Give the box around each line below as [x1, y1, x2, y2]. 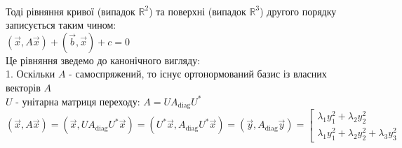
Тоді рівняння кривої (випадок [6, 3, 135, 18]
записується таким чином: [6, 17, 116, 32]
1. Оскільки [6, 66, 55, 81]
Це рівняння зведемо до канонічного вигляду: [6, 52, 201, 67]
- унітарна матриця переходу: [15, 94, 140, 108]
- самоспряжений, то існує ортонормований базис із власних [69, 66, 327, 81]
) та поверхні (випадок [149, 3, 246, 18]
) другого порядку [260, 3, 337, 18]
